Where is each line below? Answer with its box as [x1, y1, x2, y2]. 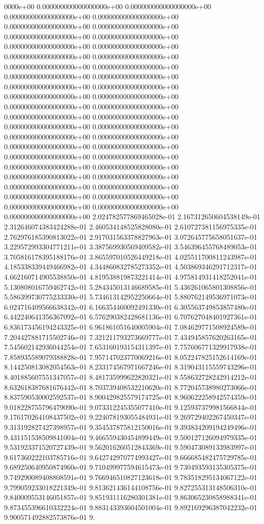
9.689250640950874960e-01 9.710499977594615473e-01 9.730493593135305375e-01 [4, 462, 257, 472]
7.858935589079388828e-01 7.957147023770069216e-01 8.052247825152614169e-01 [4, 351, 257, 362]
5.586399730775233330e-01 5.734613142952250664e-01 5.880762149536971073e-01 [4, 291, 257, 302]
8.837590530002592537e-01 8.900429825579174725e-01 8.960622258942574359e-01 [4, 392, 257, 402]
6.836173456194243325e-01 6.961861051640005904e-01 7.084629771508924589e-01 [4, 322, 257, 332]
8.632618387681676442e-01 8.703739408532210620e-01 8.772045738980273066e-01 [4, 381, 257, 392]
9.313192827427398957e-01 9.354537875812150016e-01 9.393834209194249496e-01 [4, 421, 257, 432]
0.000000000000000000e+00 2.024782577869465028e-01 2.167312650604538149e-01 [4, 211, 260, 222]
